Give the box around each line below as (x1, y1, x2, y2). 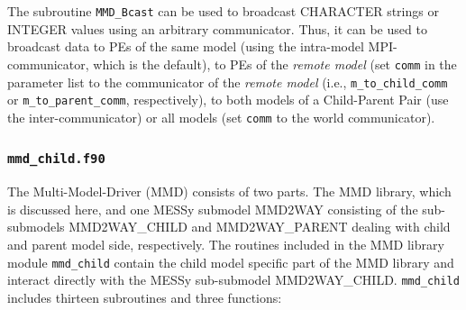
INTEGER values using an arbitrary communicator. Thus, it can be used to (7, 19, 427, 38)
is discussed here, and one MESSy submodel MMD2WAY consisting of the (7, 199, 418, 218)
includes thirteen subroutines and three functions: (7, 287, 282, 306)
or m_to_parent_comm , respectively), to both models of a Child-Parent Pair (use (7, 90, 449, 109)
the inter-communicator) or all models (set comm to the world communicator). (7, 107, 435, 126)
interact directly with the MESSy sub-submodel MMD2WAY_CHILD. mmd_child (7, 270, 460, 289)
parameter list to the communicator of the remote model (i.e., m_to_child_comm (7, 72, 448, 91)
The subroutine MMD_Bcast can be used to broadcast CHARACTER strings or (7, 2, 439, 20)
